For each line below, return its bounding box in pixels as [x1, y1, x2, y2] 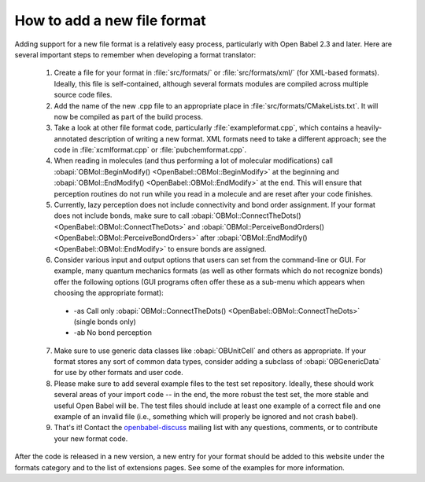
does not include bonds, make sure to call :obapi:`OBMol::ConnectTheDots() [54, 211, 302, 220]
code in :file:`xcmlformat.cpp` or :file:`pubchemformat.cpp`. [54, 145, 247, 155]
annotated [54, 134, 87, 143]
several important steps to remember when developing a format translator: [14, 50, 257, 59]
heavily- [355, 123, 382, 133]
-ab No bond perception [73, 328, 153, 337]
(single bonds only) [73, 317, 137, 326]
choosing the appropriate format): [54, 288, 164, 298]
